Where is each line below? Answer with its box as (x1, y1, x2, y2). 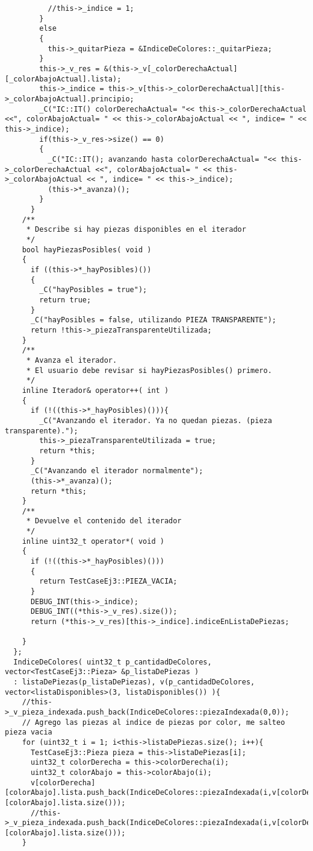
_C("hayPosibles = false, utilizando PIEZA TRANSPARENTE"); (30, 316, 277, 325)
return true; (39, 296, 91, 305)
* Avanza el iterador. (26, 355, 117, 365)
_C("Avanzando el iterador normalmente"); (30, 467, 203, 476)
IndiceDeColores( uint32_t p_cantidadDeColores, (13, 657, 212, 666)
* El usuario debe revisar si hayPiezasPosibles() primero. (26, 366, 272, 375)
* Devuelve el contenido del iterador (26, 517, 182, 526)
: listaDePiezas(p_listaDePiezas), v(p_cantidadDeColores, (13, 677, 255, 686)
